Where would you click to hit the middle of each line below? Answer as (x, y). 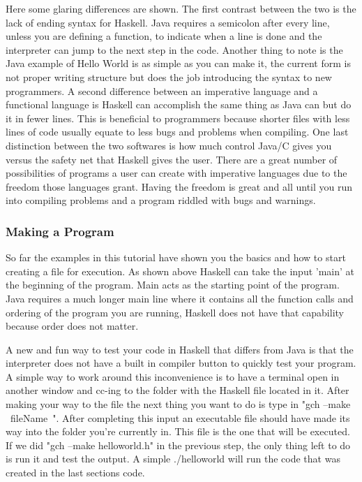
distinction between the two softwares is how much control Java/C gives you (169, 145)
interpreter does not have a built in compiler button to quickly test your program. (181, 363)
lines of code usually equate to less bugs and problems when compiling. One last (177, 132)
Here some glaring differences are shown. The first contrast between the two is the (181, 8)
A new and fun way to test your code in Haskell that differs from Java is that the (180, 349)
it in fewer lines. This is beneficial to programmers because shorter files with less (178, 118)
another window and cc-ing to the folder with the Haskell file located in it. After (178, 390)
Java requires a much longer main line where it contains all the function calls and (180, 298)
